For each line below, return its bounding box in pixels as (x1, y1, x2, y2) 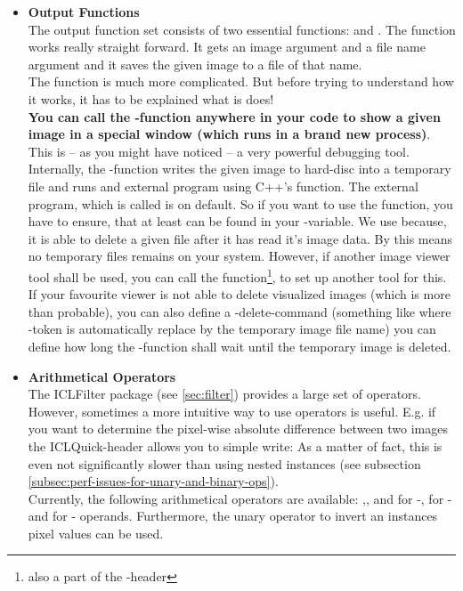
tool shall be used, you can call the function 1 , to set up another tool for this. (28, 264, 447, 286)
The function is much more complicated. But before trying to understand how (28, 72, 454, 91)
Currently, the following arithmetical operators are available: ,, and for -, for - (28, 489, 452, 507)
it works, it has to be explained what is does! (28, 89, 274, 108)
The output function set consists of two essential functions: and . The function (28, 20, 456, 38)
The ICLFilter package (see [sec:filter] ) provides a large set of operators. (28, 385, 421, 403)
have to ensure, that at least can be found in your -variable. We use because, (28, 212, 447, 231)
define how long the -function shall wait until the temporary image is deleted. (28, 336, 451, 355)
